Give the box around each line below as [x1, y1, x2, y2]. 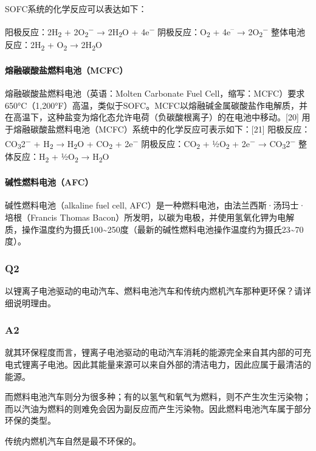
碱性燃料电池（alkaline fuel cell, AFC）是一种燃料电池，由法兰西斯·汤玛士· [5, 199, 306, 212]
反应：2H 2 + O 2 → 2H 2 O [5, 38, 102, 53]
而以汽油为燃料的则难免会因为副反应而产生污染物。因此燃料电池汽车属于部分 [5, 402, 311, 415]
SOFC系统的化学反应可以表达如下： [5, 2, 147, 15]
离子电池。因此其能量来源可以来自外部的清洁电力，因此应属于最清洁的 [30, 357, 311, 370]
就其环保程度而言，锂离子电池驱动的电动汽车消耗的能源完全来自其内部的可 [5, 346, 303, 359]
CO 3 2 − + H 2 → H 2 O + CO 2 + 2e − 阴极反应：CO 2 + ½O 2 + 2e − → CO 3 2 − [5, 135, 296, 151]
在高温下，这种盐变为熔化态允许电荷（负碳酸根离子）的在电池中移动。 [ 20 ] [5, 111, 299, 123]
